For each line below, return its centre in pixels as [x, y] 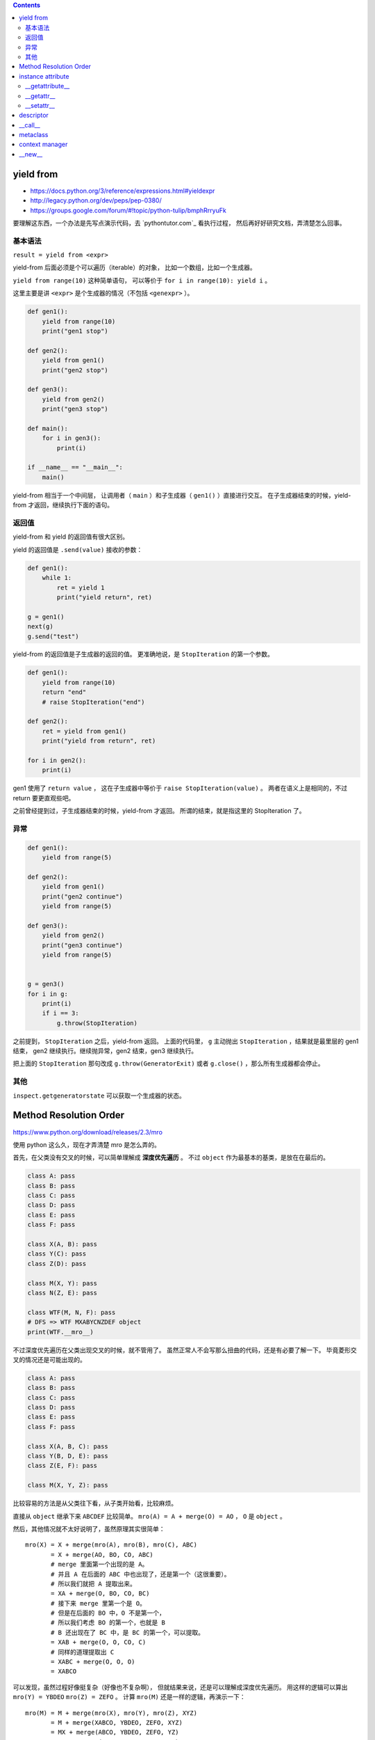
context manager [43, 144]
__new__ [31, 154]
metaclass [34, 135]
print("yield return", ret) [105, 597]
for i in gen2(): [57, 760]
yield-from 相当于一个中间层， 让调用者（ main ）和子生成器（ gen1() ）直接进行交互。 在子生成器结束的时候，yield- [182, 495]
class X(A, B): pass [62, 1244]
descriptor [34, 116]
